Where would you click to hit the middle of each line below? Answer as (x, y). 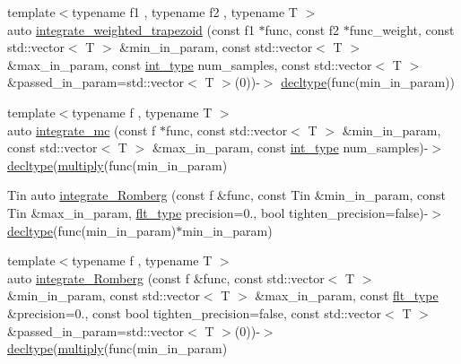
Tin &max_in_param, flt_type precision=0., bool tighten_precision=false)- (218, 212)
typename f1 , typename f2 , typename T (185, 12)
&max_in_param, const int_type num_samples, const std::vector (190, 64)
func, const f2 (302, 29)
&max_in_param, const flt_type (347, 295)
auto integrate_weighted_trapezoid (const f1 (131, 29)
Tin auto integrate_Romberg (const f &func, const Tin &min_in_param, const (227, 195)
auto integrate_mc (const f (82, 130)
